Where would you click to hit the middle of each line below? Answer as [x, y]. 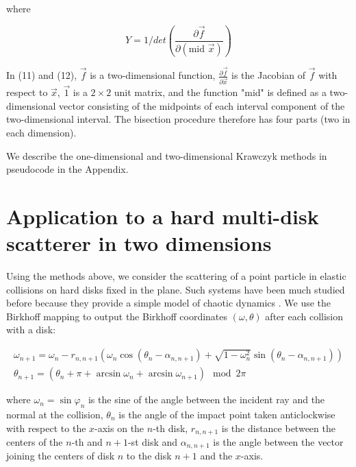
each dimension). [41, 132]
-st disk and [153, 441]
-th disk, [170, 428]
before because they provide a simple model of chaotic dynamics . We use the [169, 303]
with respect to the [46, 428]
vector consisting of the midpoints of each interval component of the [202, 105]
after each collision [304, 316]
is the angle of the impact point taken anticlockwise [227, 414]
